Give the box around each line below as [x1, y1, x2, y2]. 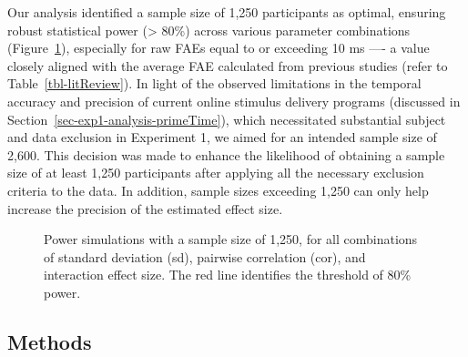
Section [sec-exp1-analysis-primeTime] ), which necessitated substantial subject [7, 109, 446, 128]
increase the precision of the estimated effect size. [7, 199, 283, 218]
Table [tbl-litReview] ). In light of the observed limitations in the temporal [7, 74, 422, 93]
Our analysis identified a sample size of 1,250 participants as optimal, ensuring [7, 3, 446, 21]
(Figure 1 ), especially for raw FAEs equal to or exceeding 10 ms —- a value [7, 38, 430, 57]
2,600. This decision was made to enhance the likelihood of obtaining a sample [7, 145, 445, 164]
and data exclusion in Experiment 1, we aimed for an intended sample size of [7, 127, 437, 147]
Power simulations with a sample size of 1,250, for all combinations [44, 229, 418, 249]
